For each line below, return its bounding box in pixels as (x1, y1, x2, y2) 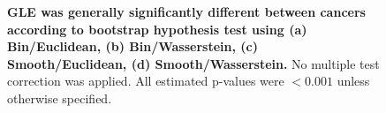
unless (337, 72, 370, 90)
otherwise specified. (7, 88, 112, 107)
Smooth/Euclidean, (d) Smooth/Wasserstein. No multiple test (7, 54, 380, 72)
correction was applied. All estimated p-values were (7, 72, 284, 90)
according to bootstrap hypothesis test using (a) (7, 19, 307, 38)
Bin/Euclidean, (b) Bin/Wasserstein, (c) (7, 37, 258, 56)
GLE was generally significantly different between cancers (7, 3, 366, 20)
